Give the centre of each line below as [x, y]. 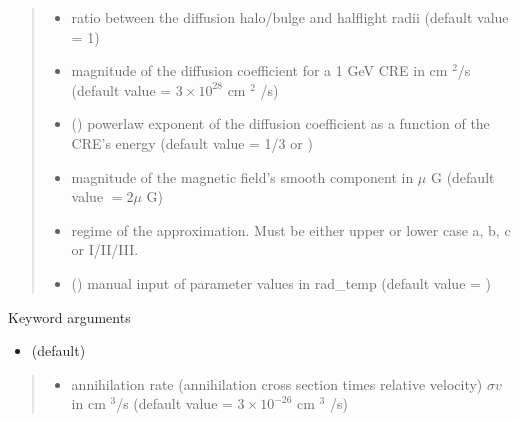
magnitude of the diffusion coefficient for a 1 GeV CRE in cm [259, 70]
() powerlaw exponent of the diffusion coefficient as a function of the [280, 123]
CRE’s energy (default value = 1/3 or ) [192, 142]
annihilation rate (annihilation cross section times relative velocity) [277, 383]
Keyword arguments [69, 316]
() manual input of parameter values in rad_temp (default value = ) [281, 282]
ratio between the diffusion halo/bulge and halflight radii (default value [290, 17]
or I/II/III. [105, 249]
